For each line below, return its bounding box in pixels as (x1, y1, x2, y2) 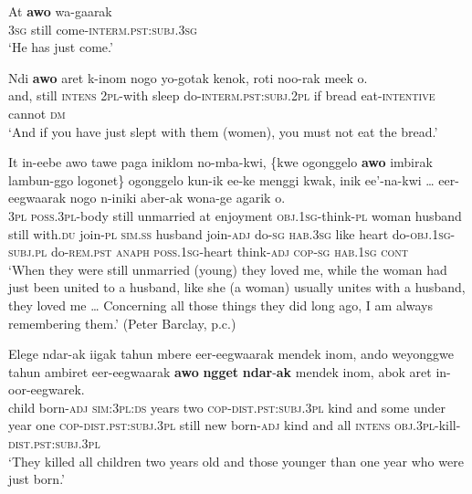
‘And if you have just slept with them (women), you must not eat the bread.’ (8, 121, 438, 141)
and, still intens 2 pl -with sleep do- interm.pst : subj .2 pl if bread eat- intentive (8, 86, 435, 105)
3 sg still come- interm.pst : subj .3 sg (8, 19, 197, 38)
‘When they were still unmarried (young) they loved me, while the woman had (8, 259, 447, 279)
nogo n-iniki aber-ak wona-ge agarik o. (69, 188, 286, 207)
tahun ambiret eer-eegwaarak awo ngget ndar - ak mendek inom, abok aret (8, 362, 432, 381)
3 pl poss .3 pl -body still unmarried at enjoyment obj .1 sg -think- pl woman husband (8, 205, 462, 225)
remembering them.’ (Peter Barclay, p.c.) (8, 313, 236, 332)
